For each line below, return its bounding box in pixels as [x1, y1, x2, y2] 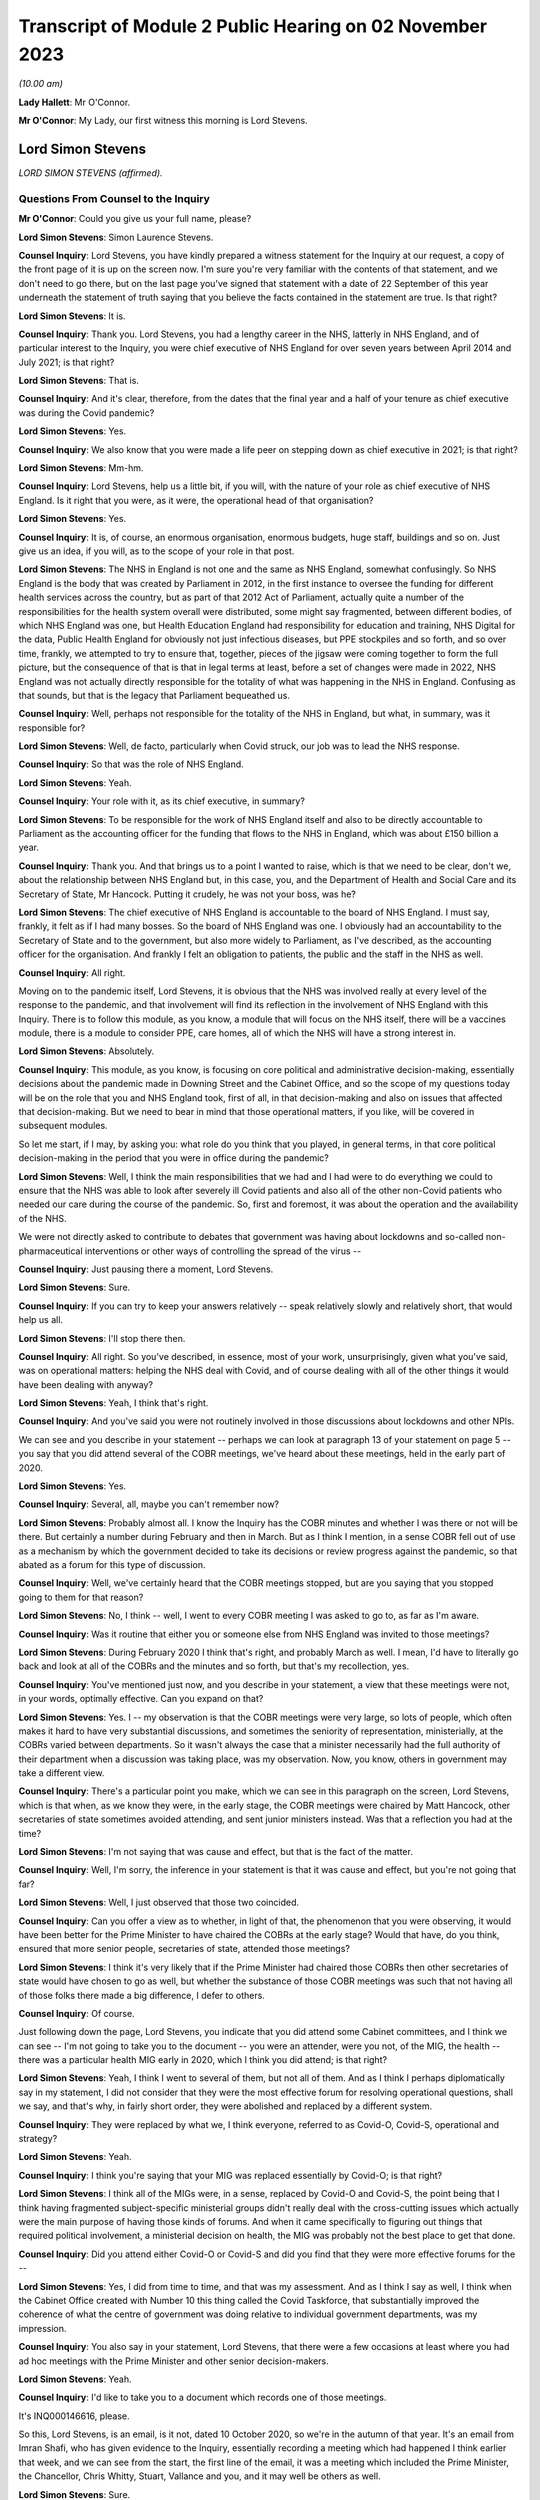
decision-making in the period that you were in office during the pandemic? [18, 1152, 330, 1164]
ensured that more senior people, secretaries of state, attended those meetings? [18, 1943, 350, 1955]
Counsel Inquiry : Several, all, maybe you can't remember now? [18, 1498, 280, 1510]
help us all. [18, 1314, 64, 1326]
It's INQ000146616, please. [18, 2410, 130, 2422]
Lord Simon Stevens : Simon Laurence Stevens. [18, 231, 214, 243]
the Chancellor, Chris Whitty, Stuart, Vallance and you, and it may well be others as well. [18, 2470, 381, 2482]
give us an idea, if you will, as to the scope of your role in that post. [18, 545, 295, 557]
